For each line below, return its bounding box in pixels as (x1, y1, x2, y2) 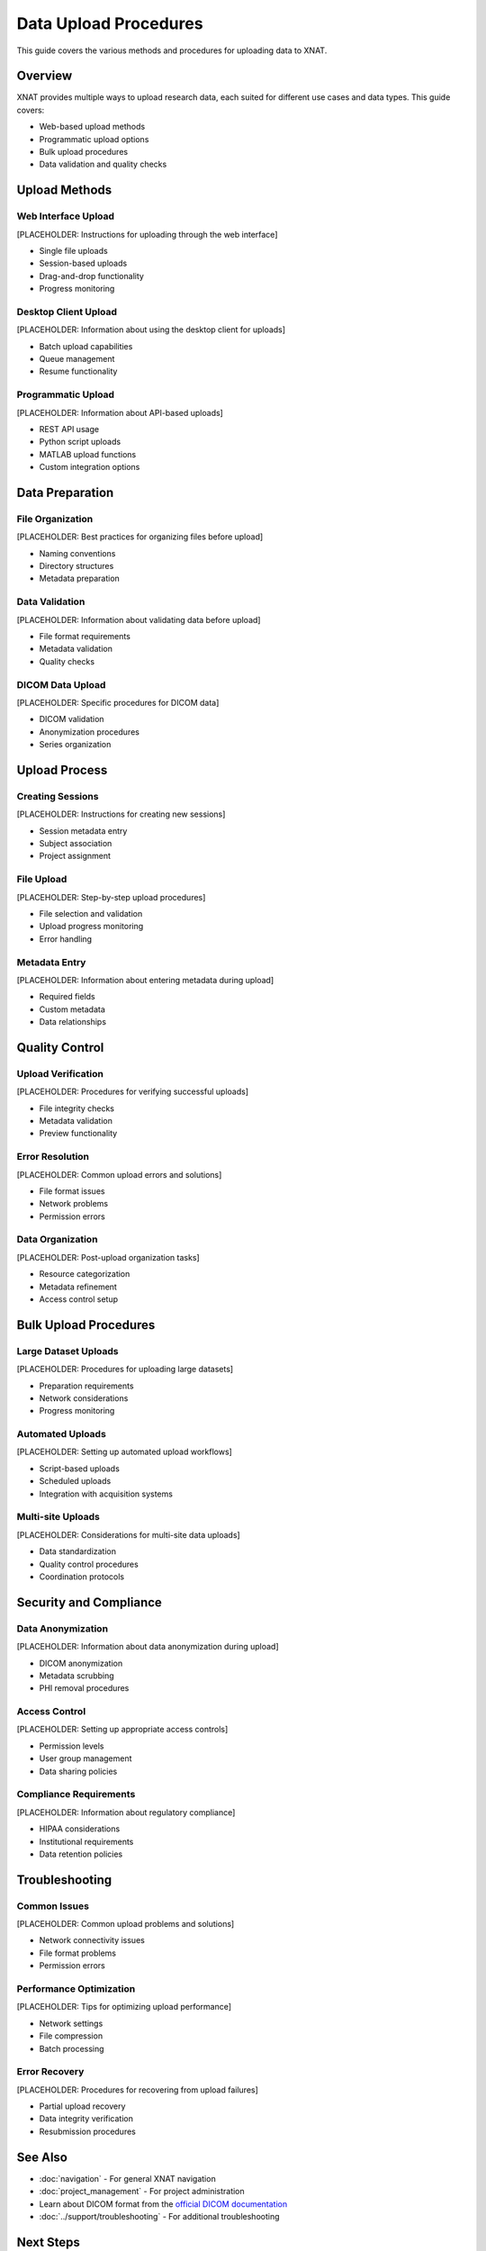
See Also (16, 2149, 67, 2165)
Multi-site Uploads (16, 1511, 101, 1523)
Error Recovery (16, 2066, 85, 2078)
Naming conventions (39, 547, 116, 558)
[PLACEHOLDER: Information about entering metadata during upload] (16, 974, 274, 985)
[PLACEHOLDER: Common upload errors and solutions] (16, 1169, 222, 1180)
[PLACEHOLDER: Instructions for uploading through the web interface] (16, 229, 278, 240)
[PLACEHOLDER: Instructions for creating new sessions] (16, 809, 226, 819)
